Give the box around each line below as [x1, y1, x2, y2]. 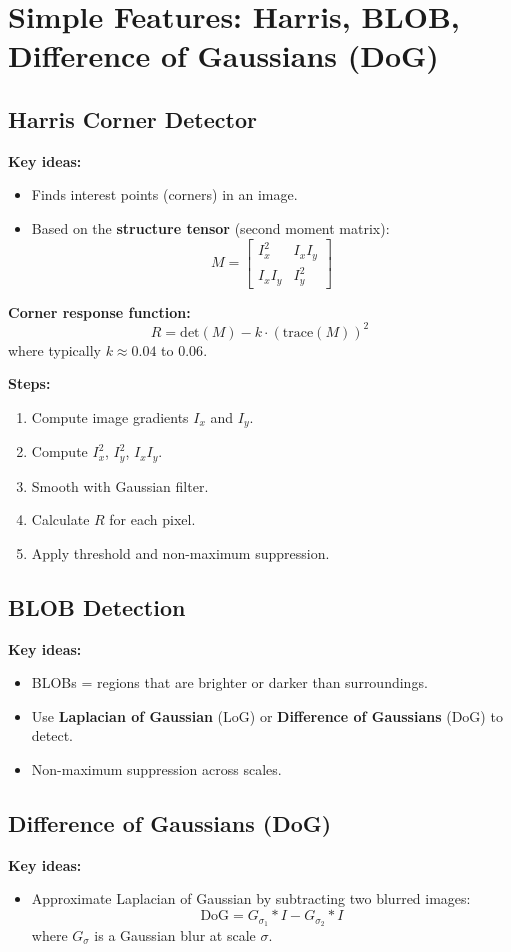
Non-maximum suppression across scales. [31, 759, 282, 780]
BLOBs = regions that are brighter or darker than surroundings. [31, 672, 428, 693]
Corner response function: [8, 301, 191, 322]
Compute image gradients [31, 406, 189, 427]
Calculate [31, 509, 90, 530]
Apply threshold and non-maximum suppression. [31, 542, 330, 563]
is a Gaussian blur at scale [94, 924, 256, 945]
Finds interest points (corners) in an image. [31, 184, 298, 205]
